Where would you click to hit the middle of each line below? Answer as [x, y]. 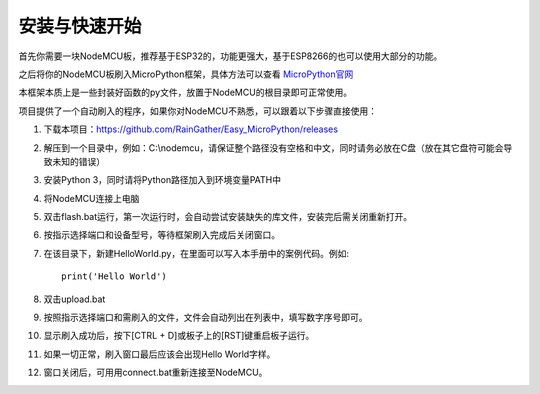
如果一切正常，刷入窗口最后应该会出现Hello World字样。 [159, 354]
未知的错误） [78, 161]
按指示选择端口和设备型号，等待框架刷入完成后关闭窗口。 [161, 235]
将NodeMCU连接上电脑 [91, 198]
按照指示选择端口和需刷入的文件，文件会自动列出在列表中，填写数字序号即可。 [205, 317]
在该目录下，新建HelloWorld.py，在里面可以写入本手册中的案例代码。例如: [196, 253]
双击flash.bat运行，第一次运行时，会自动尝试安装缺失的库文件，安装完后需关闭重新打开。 [228, 217]
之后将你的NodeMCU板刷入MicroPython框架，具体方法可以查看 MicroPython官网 [186, 74]
